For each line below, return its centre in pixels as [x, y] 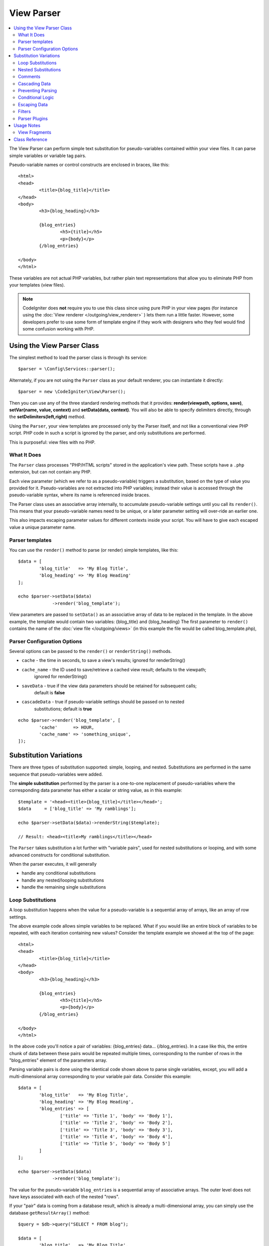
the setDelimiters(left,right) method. [47, 417]
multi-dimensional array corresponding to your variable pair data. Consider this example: [100, 1076]
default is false [50, 693]
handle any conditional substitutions [59, 873]
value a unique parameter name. [42, 527]
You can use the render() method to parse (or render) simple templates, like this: [94, 550]
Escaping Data [33, 104]
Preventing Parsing [38, 91]
